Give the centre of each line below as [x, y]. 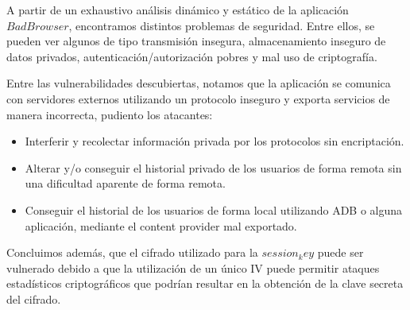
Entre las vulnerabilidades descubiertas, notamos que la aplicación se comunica [199, 83]
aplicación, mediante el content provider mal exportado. [161, 225]
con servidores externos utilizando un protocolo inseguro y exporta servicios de [198, 98]
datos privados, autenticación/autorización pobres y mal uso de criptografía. [192, 56]
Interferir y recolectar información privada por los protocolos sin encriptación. [215, 141]
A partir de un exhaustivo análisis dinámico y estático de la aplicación [178, 10]
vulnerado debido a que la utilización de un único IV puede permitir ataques [193, 267]
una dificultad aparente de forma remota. [125, 183]
